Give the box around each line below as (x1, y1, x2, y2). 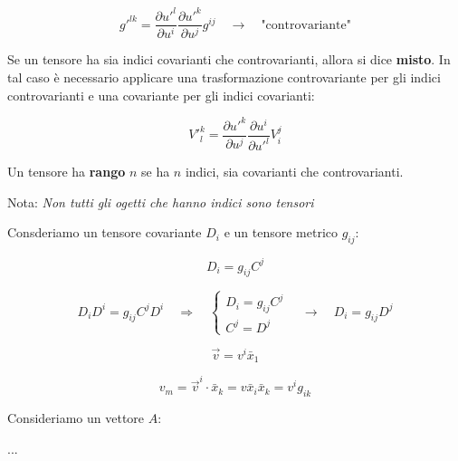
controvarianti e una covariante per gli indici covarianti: (7, 85, 315, 104)
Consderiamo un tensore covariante (7, 223, 202, 242)
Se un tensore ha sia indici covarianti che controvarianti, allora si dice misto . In (7, 50, 451, 69)
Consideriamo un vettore (7, 408, 145, 427)
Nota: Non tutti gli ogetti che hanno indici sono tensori (7, 192, 314, 211)
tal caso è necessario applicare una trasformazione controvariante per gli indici (7, 68, 441, 87)
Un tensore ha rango (7, 162, 126, 181)
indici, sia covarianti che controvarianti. (185, 162, 404, 181)
